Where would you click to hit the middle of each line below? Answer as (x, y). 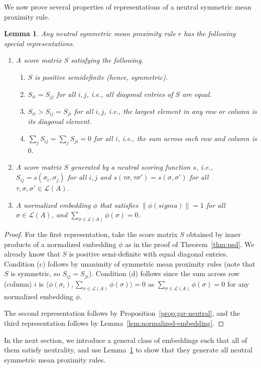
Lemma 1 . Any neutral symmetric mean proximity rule (90, 33)
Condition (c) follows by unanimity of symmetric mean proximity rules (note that (130, 263)
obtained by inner (214, 234)
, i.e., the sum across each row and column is (187, 138)
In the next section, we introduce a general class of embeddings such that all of (126, 340)
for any (238, 283)
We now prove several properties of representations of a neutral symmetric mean (128, 7)
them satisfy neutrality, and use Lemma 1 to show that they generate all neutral (128, 350)
